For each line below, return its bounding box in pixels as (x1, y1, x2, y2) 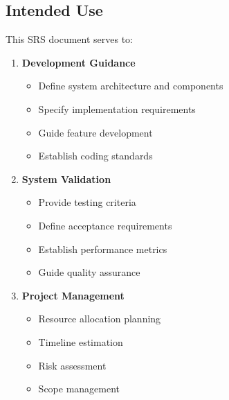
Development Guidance (21, 55, 136, 69)
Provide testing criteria (38, 195, 136, 209)
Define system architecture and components (38, 78, 223, 93)
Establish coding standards (38, 148, 153, 163)
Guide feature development (38, 125, 153, 139)
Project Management (21, 288, 125, 302)
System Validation (21, 171, 111, 186)
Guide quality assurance (38, 265, 140, 279)
